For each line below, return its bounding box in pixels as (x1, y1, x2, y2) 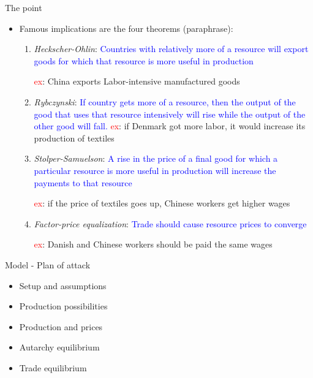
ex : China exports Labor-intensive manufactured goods (34, 75, 240, 88)
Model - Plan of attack (5, 258, 91, 271)
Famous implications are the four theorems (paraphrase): (19, 21, 233, 34)
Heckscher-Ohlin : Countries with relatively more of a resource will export (34, 42, 309, 55)
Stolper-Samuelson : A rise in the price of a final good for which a (34, 152, 278, 165)
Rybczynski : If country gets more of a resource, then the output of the (34, 95, 296, 108)
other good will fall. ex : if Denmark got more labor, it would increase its (34, 119, 306, 132)
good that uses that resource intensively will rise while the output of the (34, 107, 306, 120)
